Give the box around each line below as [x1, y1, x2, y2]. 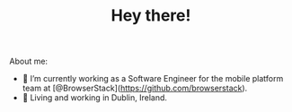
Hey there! [111, 5, 191, 26]
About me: [9, 56, 48, 67]
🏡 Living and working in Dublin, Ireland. [22, 92, 168, 103]
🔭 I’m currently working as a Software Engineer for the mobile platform [22, 73, 284, 84]
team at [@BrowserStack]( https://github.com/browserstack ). [22, 82, 248, 94]
